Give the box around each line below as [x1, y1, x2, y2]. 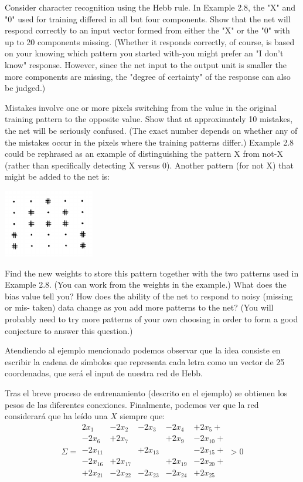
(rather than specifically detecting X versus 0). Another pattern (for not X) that [5, 159, 294, 171]
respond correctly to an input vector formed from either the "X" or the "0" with [5, 24, 290, 36]
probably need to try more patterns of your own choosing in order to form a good [5, 313, 298, 325]
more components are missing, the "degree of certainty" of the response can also [5, 70, 291, 82]
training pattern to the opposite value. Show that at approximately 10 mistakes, [5, 113, 293, 125]
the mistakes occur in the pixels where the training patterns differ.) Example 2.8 [5, 136, 294, 148]
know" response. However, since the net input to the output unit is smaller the [5, 58, 287, 70]
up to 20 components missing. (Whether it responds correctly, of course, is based [5, 35, 295, 48]
